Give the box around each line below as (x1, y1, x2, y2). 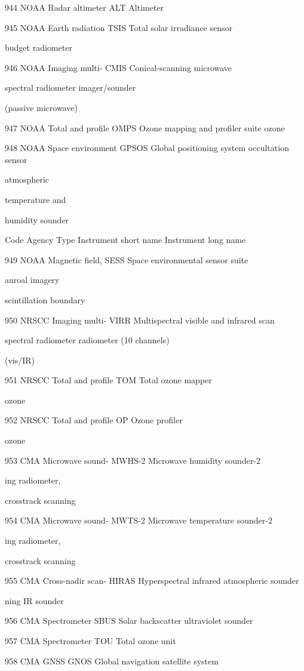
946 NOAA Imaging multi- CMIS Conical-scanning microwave (5, 61, 232, 73)
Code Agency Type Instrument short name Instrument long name (5, 233, 246, 246)
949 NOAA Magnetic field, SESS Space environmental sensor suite (5, 253, 248, 266)
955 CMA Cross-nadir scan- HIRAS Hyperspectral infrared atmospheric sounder (5, 574, 299, 587)
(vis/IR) (5, 353, 35, 366)
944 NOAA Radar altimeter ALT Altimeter (5, 1, 164, 13)
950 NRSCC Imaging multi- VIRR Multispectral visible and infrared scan (5, 313, 275, 326)
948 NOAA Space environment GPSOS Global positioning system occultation (5, 141, 289, 154)
